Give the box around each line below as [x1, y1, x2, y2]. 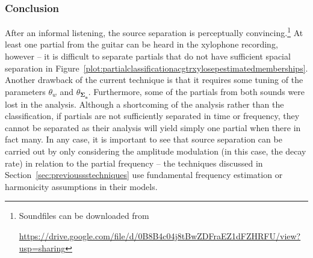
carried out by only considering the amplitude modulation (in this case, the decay [5, 145, 306, 158]
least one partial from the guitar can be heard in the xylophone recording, [5, 38, 278, 51]
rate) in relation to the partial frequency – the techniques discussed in [5, 156, 263, 169]
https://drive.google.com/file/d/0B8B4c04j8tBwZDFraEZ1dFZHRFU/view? [19, 230, 301, 242]
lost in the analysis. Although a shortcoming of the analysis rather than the [5, 97, 284, 110]
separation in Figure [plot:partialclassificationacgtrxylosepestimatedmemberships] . [5, 61, 308, 74]
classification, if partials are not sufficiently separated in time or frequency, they [5, 109, 300, 122]
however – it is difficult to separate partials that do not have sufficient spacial [5, 50, 291, 63]
